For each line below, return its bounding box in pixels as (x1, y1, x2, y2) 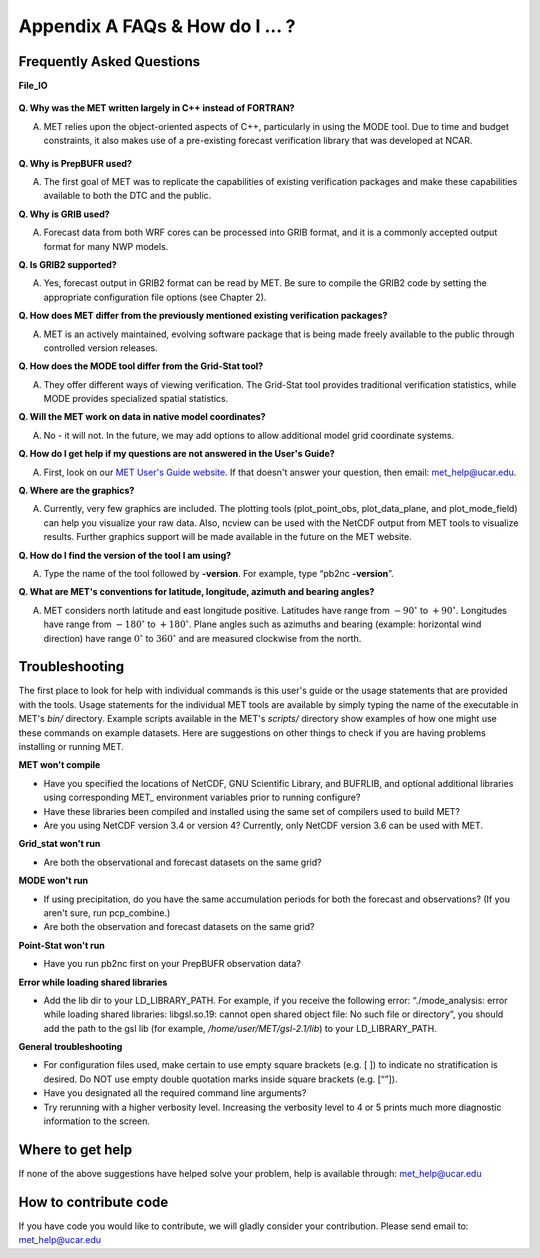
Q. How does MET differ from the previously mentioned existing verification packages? (18, 310, 388, 322)
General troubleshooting (18, 1041, 123, 1053)
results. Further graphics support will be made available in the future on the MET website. (43, 531, 412, 543)
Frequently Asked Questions (18, 53, 201, 70)
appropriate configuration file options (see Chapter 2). (43, 291, 267, 303)
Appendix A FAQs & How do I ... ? (18, 15, 296, 37)
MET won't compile (18, 759, 101, 771)
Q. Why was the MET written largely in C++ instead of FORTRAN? (18, 102, 295, 114)
